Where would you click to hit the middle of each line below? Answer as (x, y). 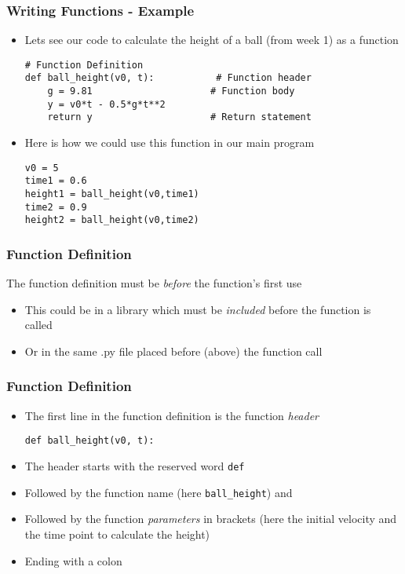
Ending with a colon (73, 560)
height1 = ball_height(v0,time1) (112, 194)
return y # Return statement (179, 117)
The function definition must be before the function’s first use (154, 283)
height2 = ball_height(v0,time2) (112, 220)
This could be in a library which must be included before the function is (198, 309)
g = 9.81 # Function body (171, 91)
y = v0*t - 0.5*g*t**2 (106, 104)
